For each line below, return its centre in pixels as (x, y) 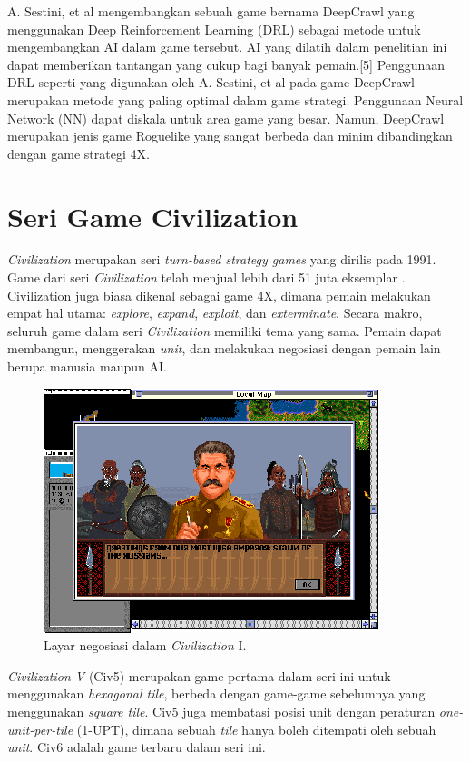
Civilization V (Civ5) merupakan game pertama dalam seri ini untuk (199, 675)
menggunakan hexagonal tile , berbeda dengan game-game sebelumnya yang (216, 693)
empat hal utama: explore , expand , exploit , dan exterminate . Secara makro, (215, 313)
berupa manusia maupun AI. (87, 366)
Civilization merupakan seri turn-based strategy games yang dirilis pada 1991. (222, 259)
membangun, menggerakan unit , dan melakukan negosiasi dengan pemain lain (224, 348)
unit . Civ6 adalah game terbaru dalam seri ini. (137, 747)
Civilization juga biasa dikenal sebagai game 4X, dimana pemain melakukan (219, 295)
